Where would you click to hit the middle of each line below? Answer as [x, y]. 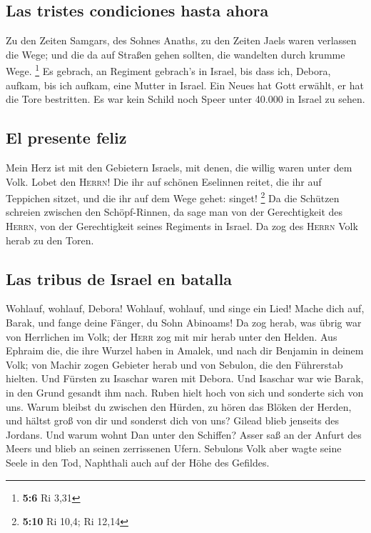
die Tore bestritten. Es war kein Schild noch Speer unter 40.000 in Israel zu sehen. [185, 99]
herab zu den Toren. [50, 240]
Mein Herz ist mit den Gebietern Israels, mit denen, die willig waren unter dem [179, 168]
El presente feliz [66, 138]
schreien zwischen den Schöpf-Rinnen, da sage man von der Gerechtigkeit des [174, 212]
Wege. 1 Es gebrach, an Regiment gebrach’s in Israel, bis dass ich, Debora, [168, 70]
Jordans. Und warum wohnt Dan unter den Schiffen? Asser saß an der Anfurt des [184, 434]
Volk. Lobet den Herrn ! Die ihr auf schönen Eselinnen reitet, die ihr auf [164, 181]
